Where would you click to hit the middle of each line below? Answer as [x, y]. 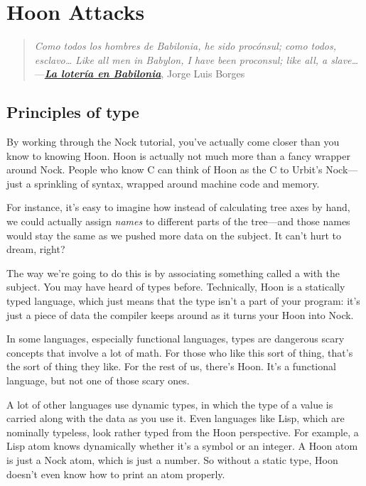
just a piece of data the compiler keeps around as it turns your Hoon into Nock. [180, 314]
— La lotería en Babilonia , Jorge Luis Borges [140, 74]
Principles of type [73, 112]
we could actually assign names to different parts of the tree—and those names [178, 221]
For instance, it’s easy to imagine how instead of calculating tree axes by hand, [178, 207]
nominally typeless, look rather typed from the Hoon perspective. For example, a [183, 432]
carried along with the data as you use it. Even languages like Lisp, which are [176, 418]
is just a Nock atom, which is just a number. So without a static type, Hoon [172, 459]
